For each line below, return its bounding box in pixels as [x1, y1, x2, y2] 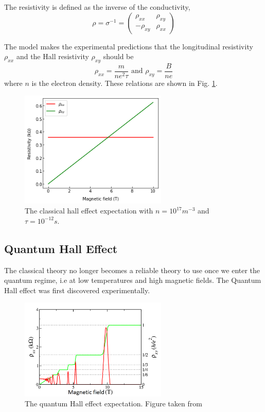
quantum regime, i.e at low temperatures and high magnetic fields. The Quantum [4, 275, 261, 285]
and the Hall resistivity [16, 51, 89, 62]
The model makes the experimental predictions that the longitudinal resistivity [4, 41, 253, 51]
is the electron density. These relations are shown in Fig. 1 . [31, 78, 218, 88]
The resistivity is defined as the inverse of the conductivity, [4, 2, 190, 12]
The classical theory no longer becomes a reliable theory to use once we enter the [4, 264, 260, 275]
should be [103, 51, 134, 62]
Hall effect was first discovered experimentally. [4, 284, 150, 295]
